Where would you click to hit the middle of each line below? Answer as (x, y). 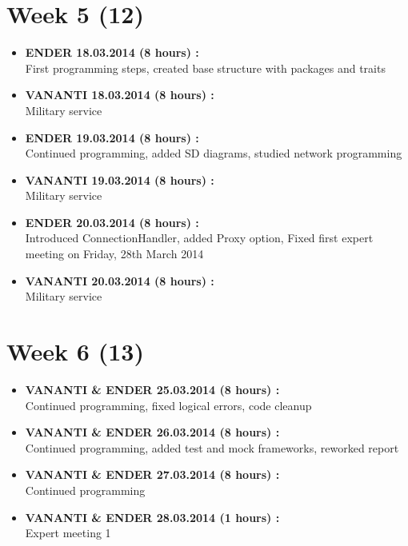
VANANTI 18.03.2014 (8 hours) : (120, 95)
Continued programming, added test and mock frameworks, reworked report (212, 447)
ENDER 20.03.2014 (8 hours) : (112, 222)
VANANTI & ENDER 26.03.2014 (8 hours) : (152, 432)
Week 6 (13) (75, 351)
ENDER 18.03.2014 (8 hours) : (112, 52)
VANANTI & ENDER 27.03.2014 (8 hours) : (152, 474)
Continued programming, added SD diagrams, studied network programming (214, 153)
